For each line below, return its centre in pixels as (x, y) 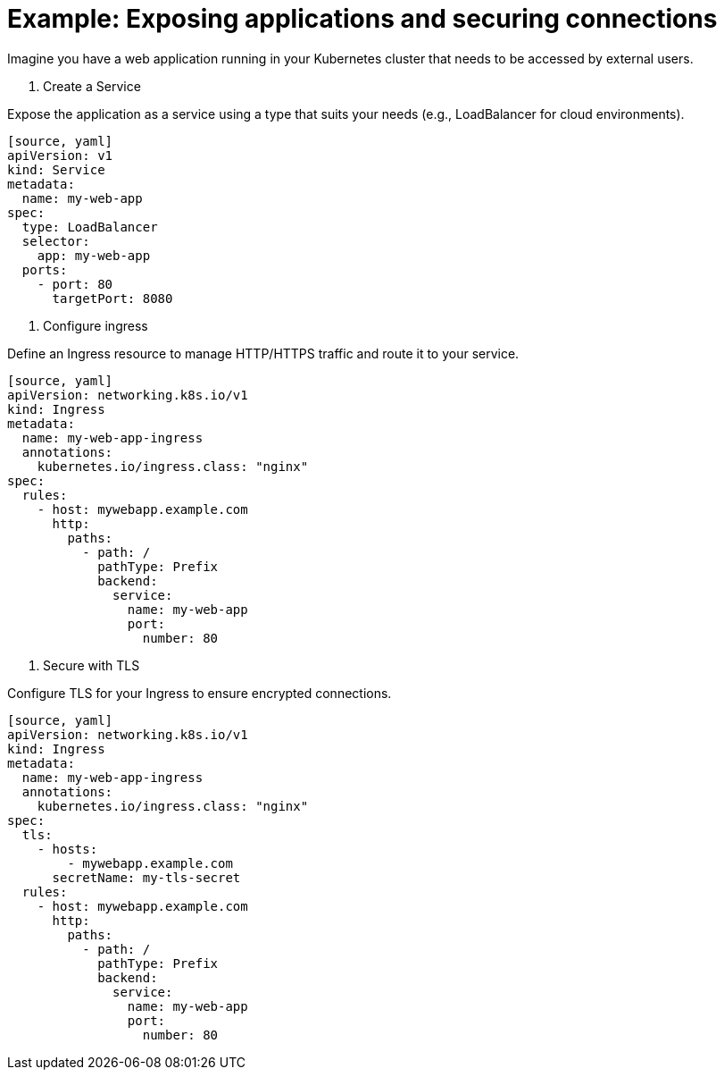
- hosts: (67, 849)
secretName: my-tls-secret (146, 877)
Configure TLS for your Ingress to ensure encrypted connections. (200, 693)
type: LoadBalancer (90, 227)
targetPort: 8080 (112, 298)
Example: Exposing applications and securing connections (362, 19)
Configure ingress (96, 325)
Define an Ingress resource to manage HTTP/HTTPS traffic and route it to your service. (263, 353)
